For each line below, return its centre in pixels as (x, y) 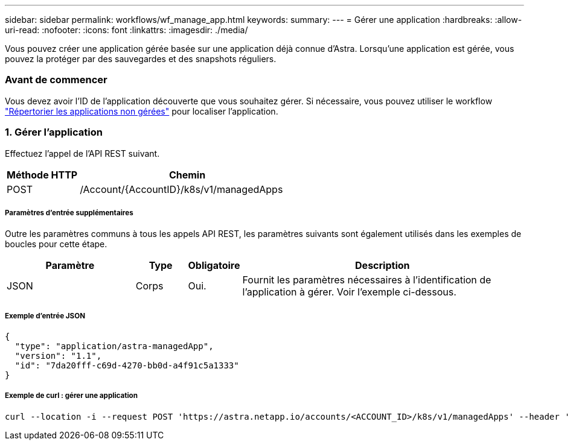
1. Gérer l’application (54, 132)
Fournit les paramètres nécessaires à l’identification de (367, 280)
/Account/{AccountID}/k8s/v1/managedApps (181, 189)
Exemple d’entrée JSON (45, 316)
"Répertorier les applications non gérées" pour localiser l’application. (142, 111)
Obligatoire (214, 266)
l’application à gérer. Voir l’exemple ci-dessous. (349, 292)
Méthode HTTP (42, 175)
